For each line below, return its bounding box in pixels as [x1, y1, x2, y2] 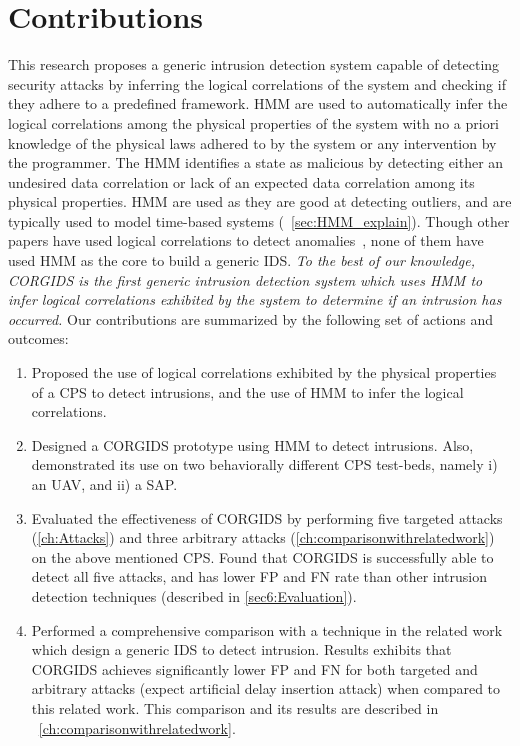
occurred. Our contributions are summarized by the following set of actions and [8, 308, 493, 329]
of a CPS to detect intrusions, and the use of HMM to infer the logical [31, 381, 464, 402]
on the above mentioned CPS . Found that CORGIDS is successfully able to [31, 546, 494, 567]
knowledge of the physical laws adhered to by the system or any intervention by [8, 132, 497, 153]
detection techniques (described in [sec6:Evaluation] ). [31, 585, 357, 606]
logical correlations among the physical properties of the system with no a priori [8, 112, 500, 133]
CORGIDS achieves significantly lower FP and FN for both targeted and [31, 658, 478, 679]
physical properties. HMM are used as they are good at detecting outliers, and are [8, 191, 512, 212]
